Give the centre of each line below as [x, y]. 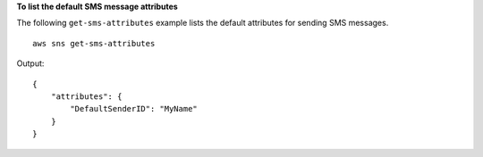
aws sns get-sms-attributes [94, 43]
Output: [30, 63]
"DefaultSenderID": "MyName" [134, 109]
